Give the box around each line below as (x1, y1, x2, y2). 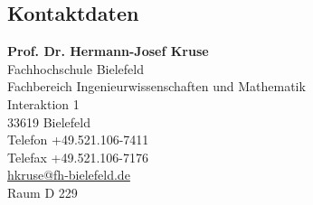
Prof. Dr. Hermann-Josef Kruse (7, 42, 209, 61)
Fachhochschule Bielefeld (7, 59, 144, 78)
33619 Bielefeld (7, 112, 90, 131)
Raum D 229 (7, 182, 78, 201)
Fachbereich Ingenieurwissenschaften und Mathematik (7, 77, 306, 96)
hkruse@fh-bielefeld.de (7, 165, 130, 184)
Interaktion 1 (7, 94, 80, 113)
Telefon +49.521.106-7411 (7, 130, 149, 149)
